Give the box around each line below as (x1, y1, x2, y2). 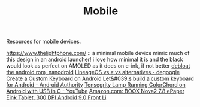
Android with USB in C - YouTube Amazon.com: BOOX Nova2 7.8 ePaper (6, 88, 184, 95)
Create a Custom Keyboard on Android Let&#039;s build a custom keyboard (6, 75, 195, 82)
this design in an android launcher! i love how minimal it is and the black (6, 56, 183, 63)
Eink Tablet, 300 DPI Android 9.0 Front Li (6, 94, 107, 101)
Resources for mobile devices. (6, 38, 81, 45)
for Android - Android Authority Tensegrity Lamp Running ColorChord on (6, 81, 186, 88)
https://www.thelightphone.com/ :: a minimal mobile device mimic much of (6, 50, 190, 57)
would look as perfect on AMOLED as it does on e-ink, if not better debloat (6, 62, 190, 69)
